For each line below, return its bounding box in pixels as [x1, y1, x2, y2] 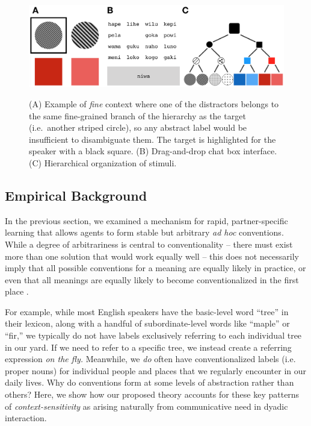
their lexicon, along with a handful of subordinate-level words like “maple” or [5, 317, 290, 330]
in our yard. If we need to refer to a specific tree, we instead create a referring [5, 340, 292, 353]
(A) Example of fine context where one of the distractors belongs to [29, 97, 279, 110]
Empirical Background [5, 186, 147, 204]
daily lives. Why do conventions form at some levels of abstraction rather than [5, 376, 294, 389]
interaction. [5, 412, 47, 424]
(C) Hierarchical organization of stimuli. [29, 156, 177, 169]
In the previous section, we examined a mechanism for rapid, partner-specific [5, 214, 288, 227]
